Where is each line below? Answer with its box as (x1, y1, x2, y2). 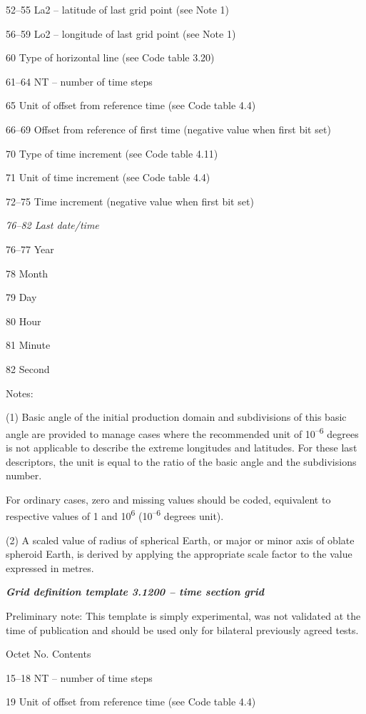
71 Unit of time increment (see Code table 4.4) (6, 170, 210, 185)
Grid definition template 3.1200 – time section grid (6, 584, 265, 599)
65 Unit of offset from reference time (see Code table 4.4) (6, 98, 256, 113)
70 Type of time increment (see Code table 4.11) (6, 146, 218, 160)
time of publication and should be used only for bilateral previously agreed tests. (6, 622, 359, 637)
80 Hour (6, 313, 41, 328)
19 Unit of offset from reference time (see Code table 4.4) (6, 694, 256, 709)
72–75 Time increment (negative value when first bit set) (6, 193, 254, 208)
